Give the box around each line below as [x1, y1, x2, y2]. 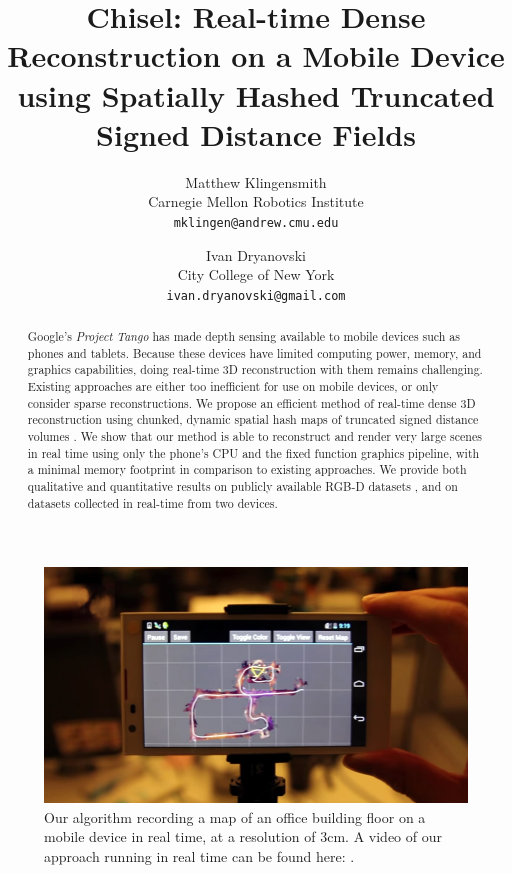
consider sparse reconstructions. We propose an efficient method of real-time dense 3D [27, 394, 476, 411]
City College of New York [177, 264, 335, 285]
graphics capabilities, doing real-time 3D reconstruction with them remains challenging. [27, 361, 483, 378]
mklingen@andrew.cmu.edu [173, 215, 339, 230]
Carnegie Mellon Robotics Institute [148, 191, 364, 212]
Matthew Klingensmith [185, 171, 327, 192]
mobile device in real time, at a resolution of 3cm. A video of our [44, 826, 443, 847]
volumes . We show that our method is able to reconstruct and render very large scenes [27, 428, 482, 445]
